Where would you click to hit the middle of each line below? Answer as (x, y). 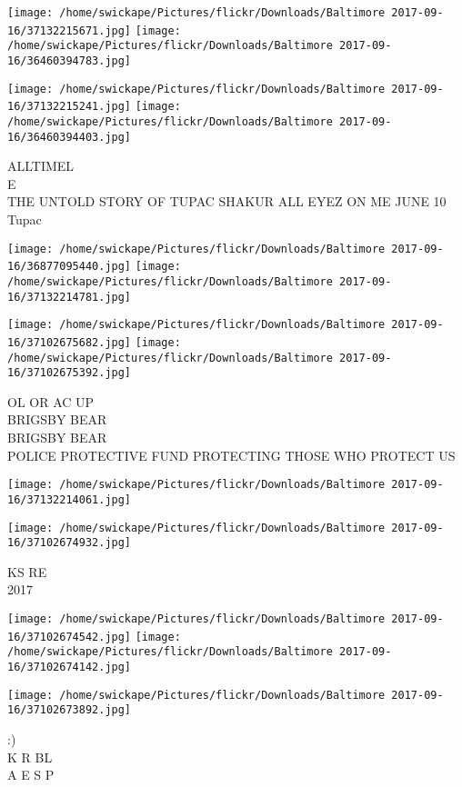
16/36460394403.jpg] (70, 137)
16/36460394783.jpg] (70, 60)
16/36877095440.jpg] (70, 267)
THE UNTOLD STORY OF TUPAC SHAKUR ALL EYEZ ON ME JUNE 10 (227, 201)
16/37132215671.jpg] (70, 30)
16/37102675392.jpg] (70, 373)
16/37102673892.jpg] (70, 710)
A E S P (31, 775)
